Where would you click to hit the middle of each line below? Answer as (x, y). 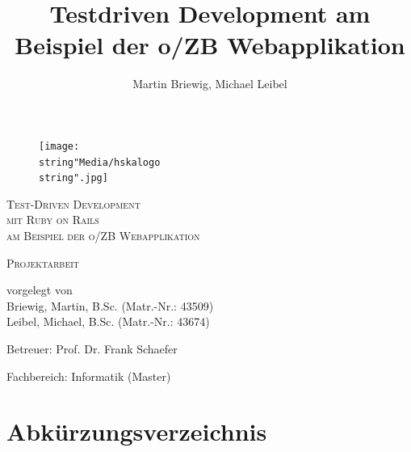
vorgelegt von (40, 290)
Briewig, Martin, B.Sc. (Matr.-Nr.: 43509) (110, 305)
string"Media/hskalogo (100, 162)
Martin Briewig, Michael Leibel (210, 84)
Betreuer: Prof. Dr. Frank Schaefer (92, 349)
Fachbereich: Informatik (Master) (89, 376)
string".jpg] (73, 178)
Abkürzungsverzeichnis (137, 431)
